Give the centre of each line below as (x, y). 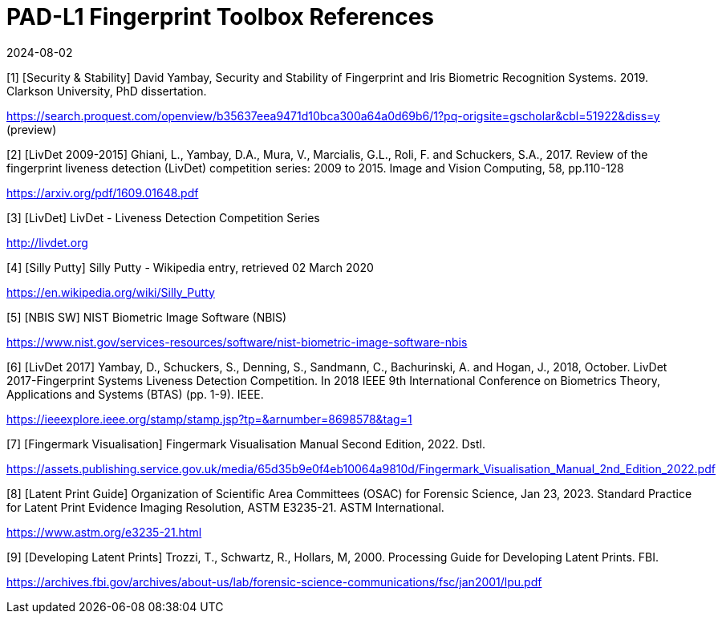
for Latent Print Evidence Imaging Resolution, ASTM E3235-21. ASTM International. (225, 507)
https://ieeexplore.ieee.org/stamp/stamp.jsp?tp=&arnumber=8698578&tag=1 (209, 419)
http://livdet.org (47, 242)
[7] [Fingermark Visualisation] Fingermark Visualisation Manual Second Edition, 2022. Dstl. (246, 444)
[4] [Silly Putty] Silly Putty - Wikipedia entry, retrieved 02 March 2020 (190, 267)
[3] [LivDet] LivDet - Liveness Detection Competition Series (163, 217)
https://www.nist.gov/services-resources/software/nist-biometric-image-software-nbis (237, 342)
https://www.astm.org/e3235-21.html (104, 532)
